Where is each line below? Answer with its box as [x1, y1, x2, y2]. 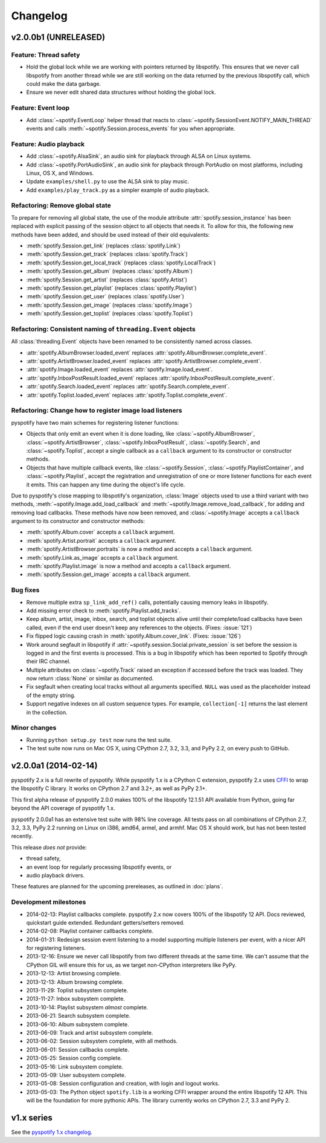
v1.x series [11, 1112, 53, 1122]
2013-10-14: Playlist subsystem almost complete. [26, 1003, 149, 1010]
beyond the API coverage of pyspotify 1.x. [11, 805, 115, 812]
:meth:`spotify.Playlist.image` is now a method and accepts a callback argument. [26, 563, 231, 570]
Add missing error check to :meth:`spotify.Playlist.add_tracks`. [26, 607, 181, 614]
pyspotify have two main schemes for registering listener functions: [11, 419, 179, 426]
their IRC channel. [26, 658, 71, 665]
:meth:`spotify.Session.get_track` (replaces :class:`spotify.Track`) [26, 251, 188, 258]
